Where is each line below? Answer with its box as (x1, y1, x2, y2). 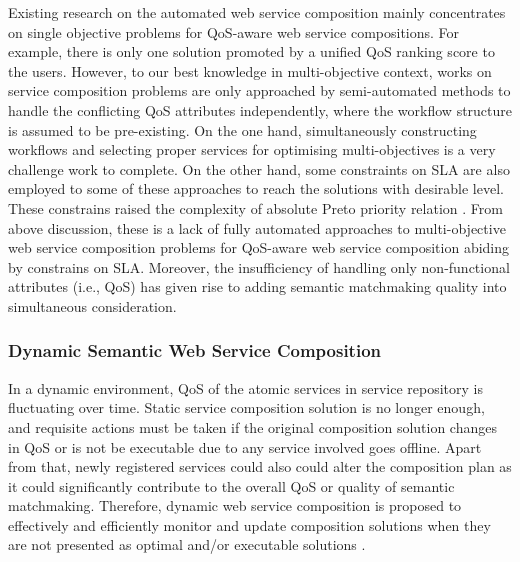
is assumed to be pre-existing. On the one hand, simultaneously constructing (8, 119, 477, 140)
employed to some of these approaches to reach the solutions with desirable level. (8, 178, 504, 199)
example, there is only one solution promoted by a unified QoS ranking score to (8, 41, 495, 62)
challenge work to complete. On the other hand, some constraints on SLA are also (8, 158, 510, 179)
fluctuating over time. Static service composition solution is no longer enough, (8, 397, 485, 418)
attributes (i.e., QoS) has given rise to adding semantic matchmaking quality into (8, 276, 507, 297)
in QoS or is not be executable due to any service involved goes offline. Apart (8, 436, 482, 457)
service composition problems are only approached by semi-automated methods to (8, 80, 511, 101)
